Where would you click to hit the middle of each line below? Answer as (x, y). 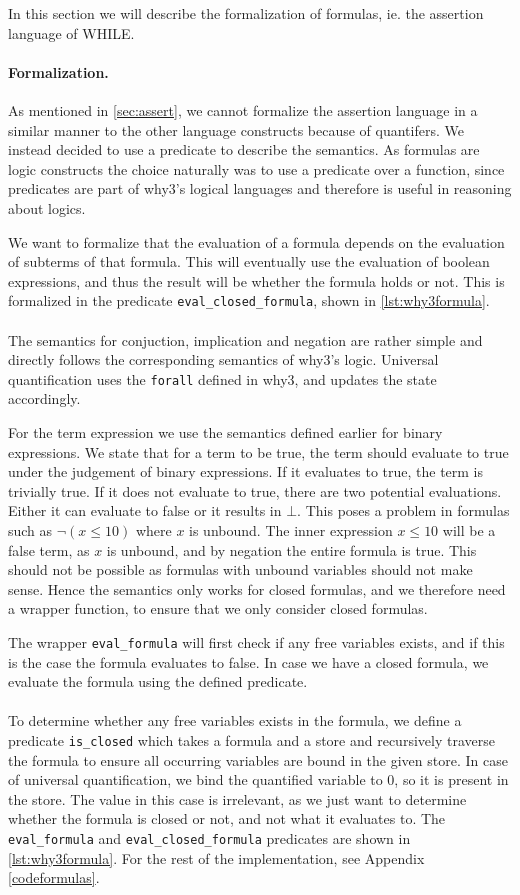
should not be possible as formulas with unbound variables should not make (240, 569)
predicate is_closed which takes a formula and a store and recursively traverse (251, 739)
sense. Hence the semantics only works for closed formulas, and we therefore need (257, 588)
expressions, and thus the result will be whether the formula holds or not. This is (256, 280)
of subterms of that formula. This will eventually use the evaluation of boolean (249, 261)
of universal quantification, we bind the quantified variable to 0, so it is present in (258, 779)
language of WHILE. (71, 32)
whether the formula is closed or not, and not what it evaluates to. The (227, 818)
